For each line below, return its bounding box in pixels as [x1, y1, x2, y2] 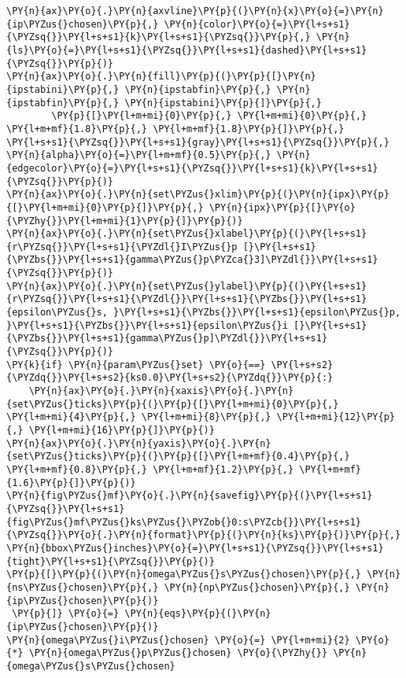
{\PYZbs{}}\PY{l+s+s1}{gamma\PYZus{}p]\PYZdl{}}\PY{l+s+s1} [6, 333, 328, 345]
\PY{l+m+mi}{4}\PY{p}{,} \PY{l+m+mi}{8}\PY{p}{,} [6, 411, 271, 423]
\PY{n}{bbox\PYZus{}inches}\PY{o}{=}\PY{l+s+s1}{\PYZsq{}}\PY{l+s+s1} [6, 542, 384, 554]
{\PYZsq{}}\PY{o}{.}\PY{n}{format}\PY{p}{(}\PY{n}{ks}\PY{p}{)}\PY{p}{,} [6, 529, 401, 541]
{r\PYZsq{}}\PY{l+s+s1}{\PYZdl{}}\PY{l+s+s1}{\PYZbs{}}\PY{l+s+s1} [6, 293, 367, 305]
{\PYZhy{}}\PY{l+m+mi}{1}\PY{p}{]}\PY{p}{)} [6, 215, 243, 227]
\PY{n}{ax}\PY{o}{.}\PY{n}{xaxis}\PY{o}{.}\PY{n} [28, 385, 294, 397]
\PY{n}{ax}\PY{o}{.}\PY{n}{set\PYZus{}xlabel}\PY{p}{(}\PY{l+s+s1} [6, 228, 367, 240]
